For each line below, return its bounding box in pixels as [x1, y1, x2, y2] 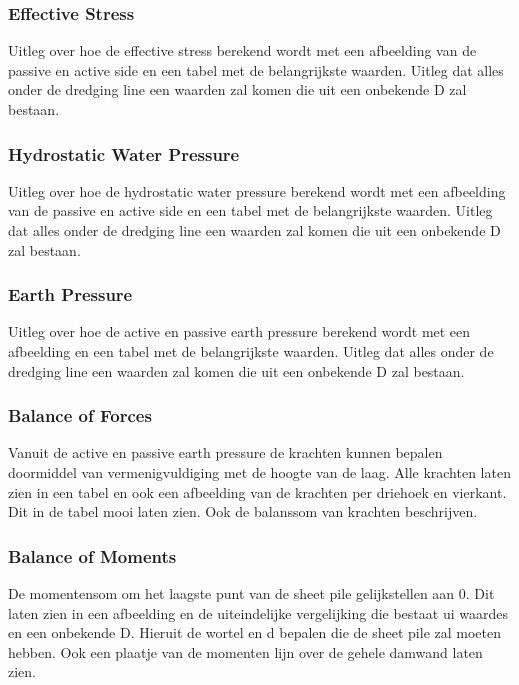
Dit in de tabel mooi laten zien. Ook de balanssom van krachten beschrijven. [8, 501, 478, 522]
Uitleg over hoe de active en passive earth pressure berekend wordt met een [8, 321, 471, 342]
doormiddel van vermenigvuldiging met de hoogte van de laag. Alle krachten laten [8, 462, 511, 482]
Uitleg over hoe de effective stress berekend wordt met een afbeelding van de [8, 40, 477, 61]
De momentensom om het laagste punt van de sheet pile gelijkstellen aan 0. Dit [8, 583, 495, 603]
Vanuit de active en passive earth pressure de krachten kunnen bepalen [8, 442, 443, 463]
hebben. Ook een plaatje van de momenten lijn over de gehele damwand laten [8, 641, 483, 662]
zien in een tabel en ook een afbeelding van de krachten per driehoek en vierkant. [8, 481, 507, 502]
